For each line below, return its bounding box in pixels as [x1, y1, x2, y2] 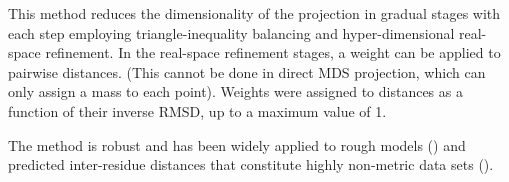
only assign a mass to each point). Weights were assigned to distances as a [8, 81, 463, 102]
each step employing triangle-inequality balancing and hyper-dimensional [8, 22, 455, 43]
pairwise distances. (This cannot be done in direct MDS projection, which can [8, 61, 486, 82]
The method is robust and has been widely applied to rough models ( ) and [8, 134, 466, 155]
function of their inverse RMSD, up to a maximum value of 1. [8, 100, 387, 121]
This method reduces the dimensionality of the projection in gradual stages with [8, 3, 501, 23]
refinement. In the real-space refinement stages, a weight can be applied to [45, 42, 501, 63]
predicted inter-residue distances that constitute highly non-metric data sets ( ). [8, 154, 494, 175]
